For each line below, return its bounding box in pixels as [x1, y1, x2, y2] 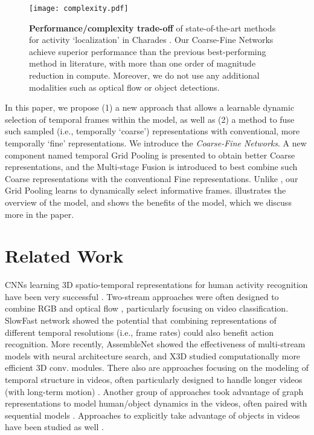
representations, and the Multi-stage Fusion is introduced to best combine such [5, 160, 298, 173]
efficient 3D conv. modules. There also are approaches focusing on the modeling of [5, 361, 309, 374]
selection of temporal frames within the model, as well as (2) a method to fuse [5, 113, 295, 125]
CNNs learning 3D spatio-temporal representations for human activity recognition [5, 278, 308, 291]
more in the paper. [5, 208, 74, 220]
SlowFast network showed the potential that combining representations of [5, 314, 277, 327]
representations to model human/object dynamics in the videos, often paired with [5, 397, 307, 410]
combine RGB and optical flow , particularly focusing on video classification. [5, 302, 289, 315]
